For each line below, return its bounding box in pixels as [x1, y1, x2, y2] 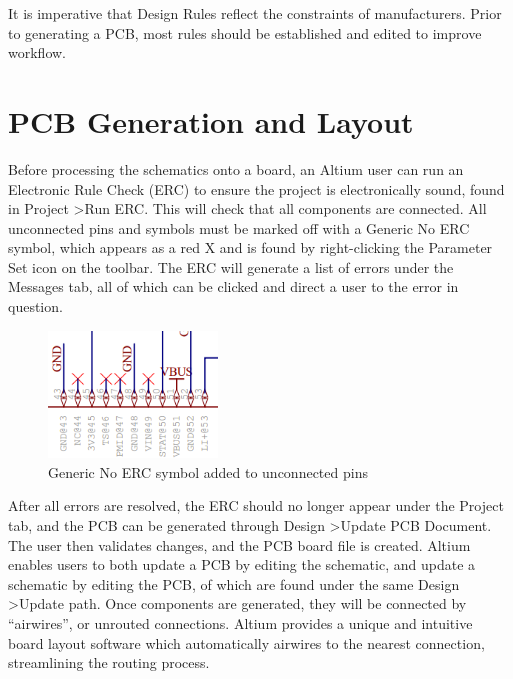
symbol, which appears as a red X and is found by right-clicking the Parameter [8, 237, 493, 258]
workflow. [8, 42, 66, 63]
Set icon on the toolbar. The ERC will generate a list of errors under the [8, 256, 454, 277]
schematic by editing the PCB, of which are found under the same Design [8, 573, 460, 594]
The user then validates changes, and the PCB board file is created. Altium [8, 534, 471, 555]
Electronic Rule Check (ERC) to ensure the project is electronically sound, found [8, 178, 505, 199]
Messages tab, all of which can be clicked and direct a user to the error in [8, 276, 459, 297]
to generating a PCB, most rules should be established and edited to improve [8, 22, 482, 43]
